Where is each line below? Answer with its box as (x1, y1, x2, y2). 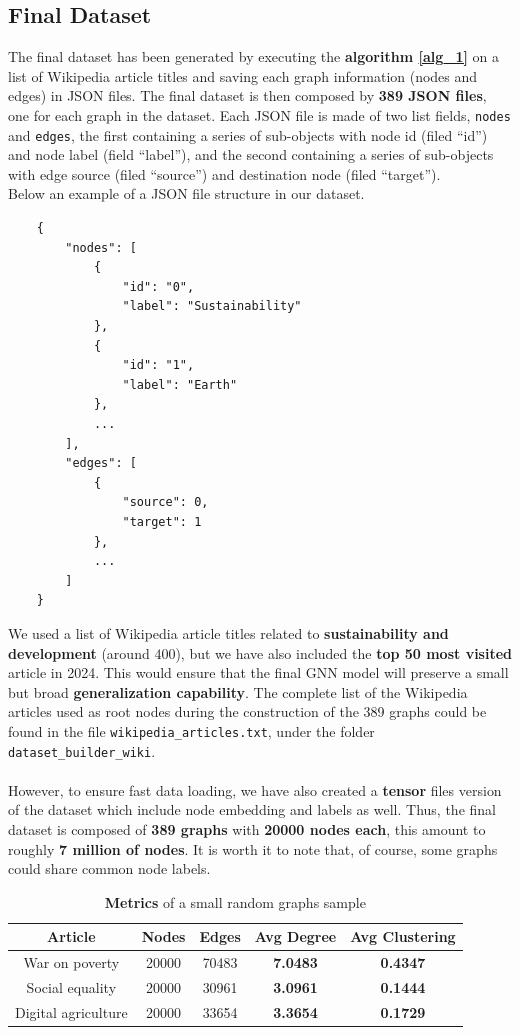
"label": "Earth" (122, 377, 238, 392)
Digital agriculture (15, 1001, 128, 1022)
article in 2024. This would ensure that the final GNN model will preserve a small (8, 662, 509, 683)
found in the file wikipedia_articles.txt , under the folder (8, 720, 375, 741)
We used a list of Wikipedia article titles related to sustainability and (8, 622, 449, 643)
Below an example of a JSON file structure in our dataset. (8, 183, 365, 204)
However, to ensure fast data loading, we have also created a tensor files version (8, 779, 502, 800)
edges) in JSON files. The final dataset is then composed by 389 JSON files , (8, 85, 487, 106)
